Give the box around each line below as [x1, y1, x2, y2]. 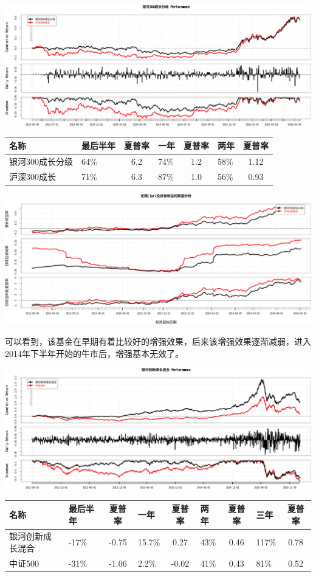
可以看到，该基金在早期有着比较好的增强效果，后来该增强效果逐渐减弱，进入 [5, 334, 311, 347]
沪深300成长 [9, 170, 56, 182]
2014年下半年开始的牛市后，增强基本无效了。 [5, 347, 184, 359]
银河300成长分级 [9, 154, 73, 167]
